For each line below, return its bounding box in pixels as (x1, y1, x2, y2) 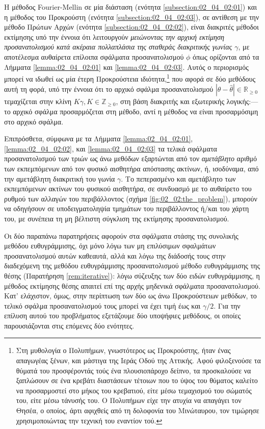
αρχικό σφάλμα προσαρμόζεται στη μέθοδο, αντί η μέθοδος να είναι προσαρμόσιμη (13, 106, 258, 116)
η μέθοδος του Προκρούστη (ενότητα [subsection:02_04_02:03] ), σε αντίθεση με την (4, 11, 259, 22)
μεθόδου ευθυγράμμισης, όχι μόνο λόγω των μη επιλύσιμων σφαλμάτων (4, 240, 216, 251)
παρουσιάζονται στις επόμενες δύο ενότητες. (4, 320, 135, 331)
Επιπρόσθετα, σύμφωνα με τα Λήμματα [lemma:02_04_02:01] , (4, 133, 193, 144)
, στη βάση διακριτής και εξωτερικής (116, 96, 224, 107)
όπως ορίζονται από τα (193, 51, 259, 62)
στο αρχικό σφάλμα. (4, 116, 64, 127)
